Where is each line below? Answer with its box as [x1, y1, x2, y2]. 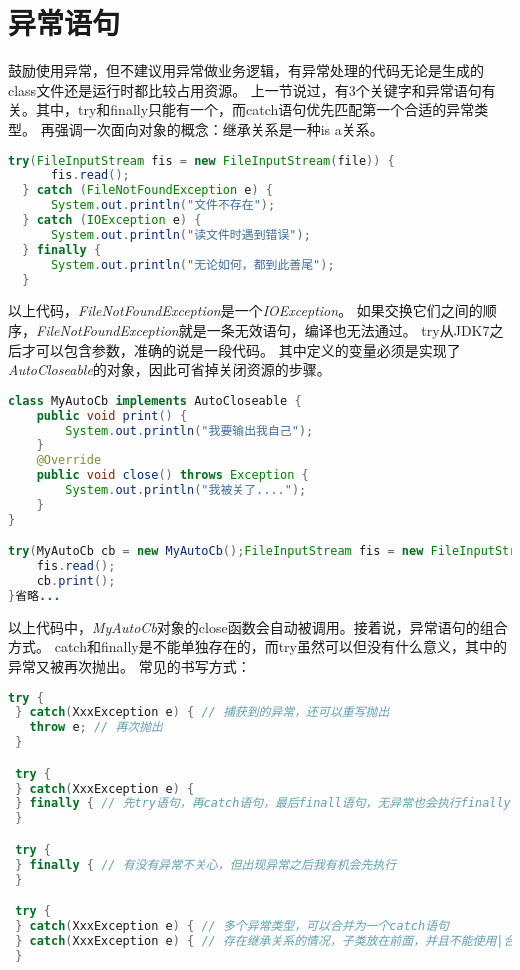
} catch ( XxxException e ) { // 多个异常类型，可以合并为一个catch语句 [15, 919, 449, 934]
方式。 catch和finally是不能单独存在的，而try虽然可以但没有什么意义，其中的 [8, 636, 507, 657]
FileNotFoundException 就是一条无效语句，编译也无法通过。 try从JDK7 [36, 319, 490, 340]
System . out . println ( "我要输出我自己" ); [65, 423, 314, 438]
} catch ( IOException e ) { [22, 213, 202, 227]
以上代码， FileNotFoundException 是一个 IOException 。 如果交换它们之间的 [8, 300, 483, 321]
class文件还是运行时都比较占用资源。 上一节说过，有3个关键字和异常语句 [8, 79, 482, 100]
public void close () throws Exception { [36, 468, 309, 483]
